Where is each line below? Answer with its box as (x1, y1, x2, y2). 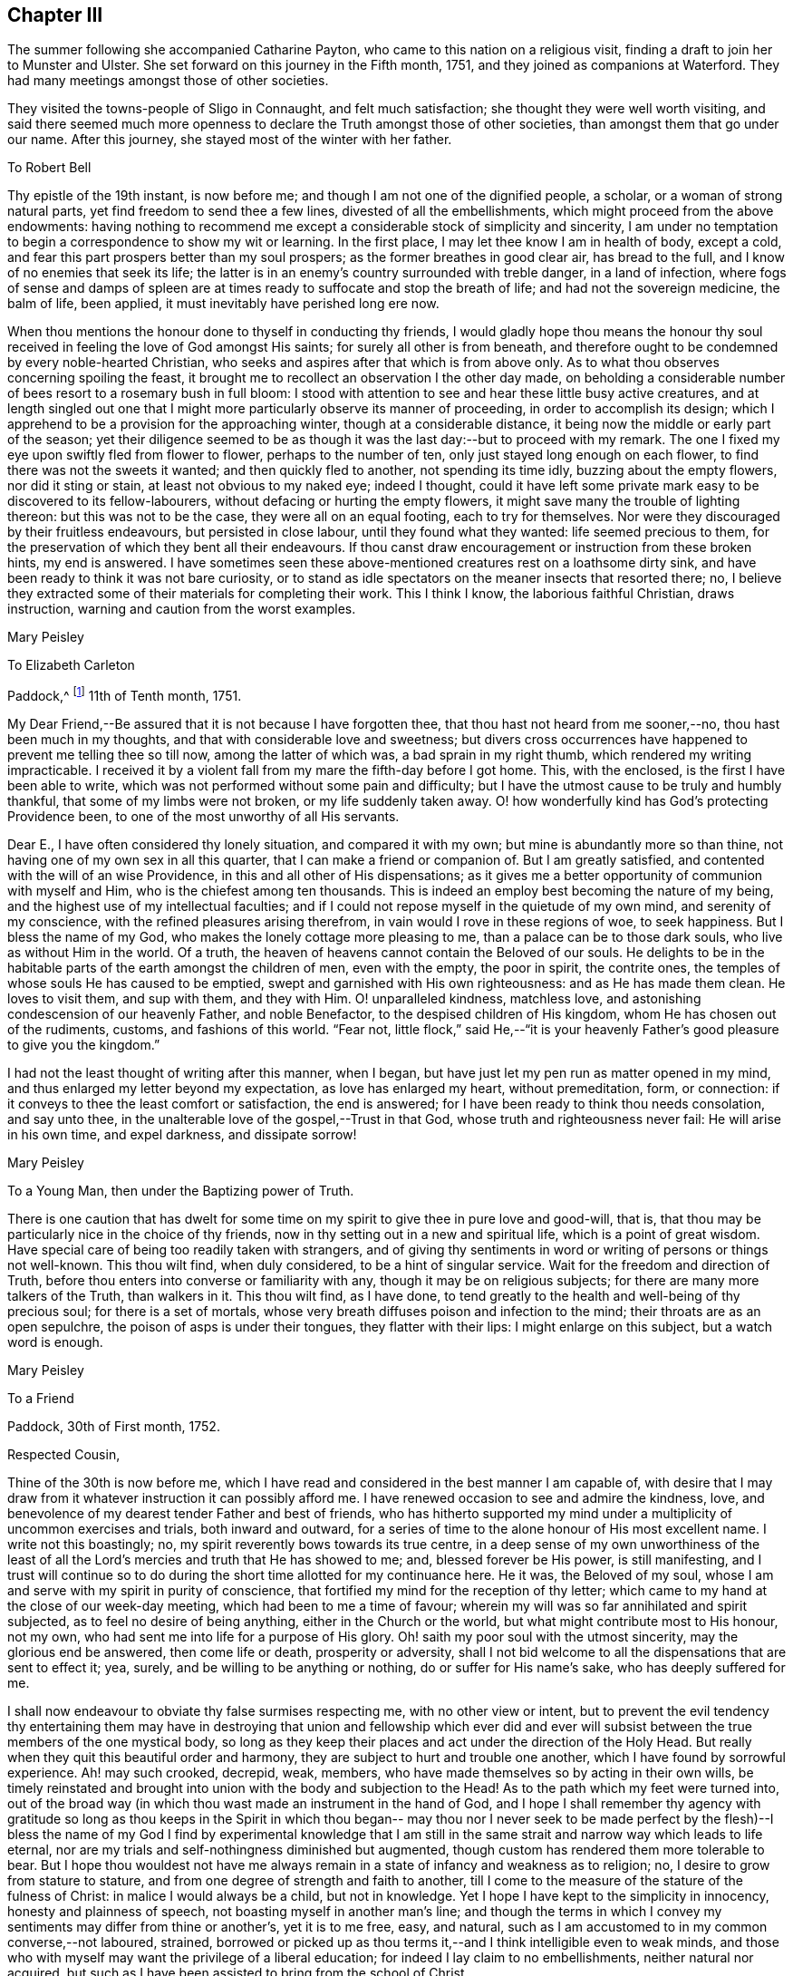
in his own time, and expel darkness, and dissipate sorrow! (7, 1127, 357, 1143)
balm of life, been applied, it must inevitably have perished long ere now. (7, 295, 440, 312)
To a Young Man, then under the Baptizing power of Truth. (7, 1183, 354, 1199)
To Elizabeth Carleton (7, 657, 135, 673)
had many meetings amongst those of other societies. (7, 73, 329, 89)
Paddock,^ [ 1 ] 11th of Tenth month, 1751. (7, 685, 242, 704)
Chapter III (7, 4, 103, 26)
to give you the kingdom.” (7, 1037, 160, 1053)
